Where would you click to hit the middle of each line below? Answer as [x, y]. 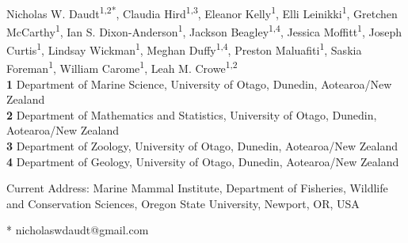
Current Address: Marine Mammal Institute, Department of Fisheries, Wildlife [197, 188]
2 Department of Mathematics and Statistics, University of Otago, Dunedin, [192, 114]
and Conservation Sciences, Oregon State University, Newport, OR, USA [183, 203]
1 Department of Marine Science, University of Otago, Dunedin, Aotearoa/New [199, 84]
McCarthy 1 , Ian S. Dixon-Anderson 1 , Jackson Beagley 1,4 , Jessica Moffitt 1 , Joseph [204, 30]
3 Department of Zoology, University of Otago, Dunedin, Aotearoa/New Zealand [202, 145]
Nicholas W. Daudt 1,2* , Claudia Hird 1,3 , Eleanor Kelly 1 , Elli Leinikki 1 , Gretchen [202, 12]
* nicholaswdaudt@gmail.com [78, 230]
